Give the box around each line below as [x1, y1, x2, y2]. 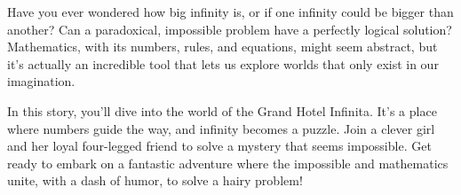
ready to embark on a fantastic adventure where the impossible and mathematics [7, 153, 449, 172]
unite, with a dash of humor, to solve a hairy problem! [7, 171, 303, 190]
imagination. [7, 72, 76, 90]
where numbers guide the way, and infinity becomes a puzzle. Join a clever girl [7, 119, 435, 137]
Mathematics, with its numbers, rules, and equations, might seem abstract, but [7, 37, 438, 56]
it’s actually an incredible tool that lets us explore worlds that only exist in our [7, 54, 439, 73]
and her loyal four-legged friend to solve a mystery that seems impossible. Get [7, 136, 432, 155]
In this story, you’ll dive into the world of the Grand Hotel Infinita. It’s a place [7, 101, 437, 120]
